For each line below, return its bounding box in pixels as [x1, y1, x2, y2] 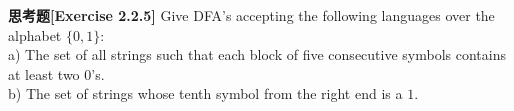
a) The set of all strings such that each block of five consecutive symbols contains [8, 44, 506, 65]
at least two [8, 63, 80, 84]
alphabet [8, 24, 62, 45]
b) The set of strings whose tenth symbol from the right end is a [8, 83, 403, 104]
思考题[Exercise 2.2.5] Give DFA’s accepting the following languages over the [8, 5, 495, 25]
